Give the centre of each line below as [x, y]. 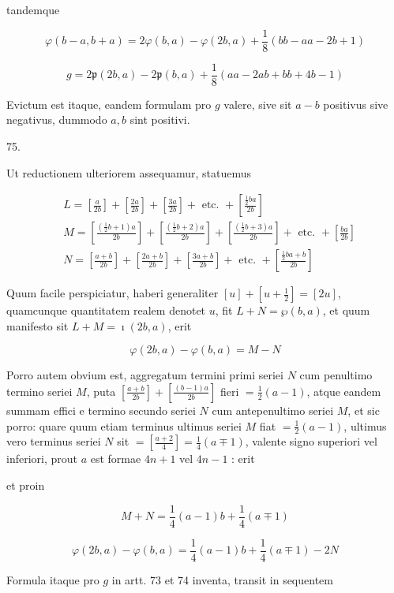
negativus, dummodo [57, 119]
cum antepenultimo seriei [273, 410]
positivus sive [356, 104]
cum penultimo [336, 375]
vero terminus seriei [54, 441]
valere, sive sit [258, 104]
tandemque [33, 9]
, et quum [346, 310]
